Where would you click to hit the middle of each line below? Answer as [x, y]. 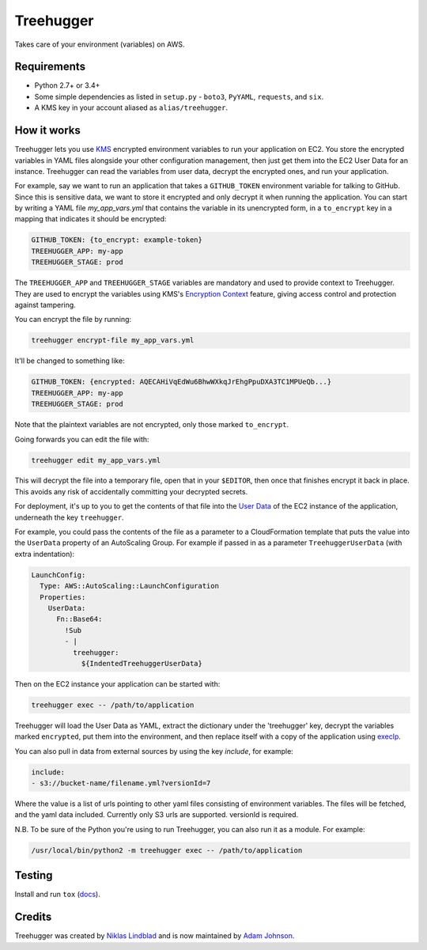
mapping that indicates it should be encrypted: [91, 219]
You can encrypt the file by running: [73, 320]
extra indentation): [45, 554]
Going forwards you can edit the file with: [82, 439]
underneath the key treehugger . [69, 517]
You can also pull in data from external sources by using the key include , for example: [154, 751]
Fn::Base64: [79, 619]
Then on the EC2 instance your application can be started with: [117, 683]
